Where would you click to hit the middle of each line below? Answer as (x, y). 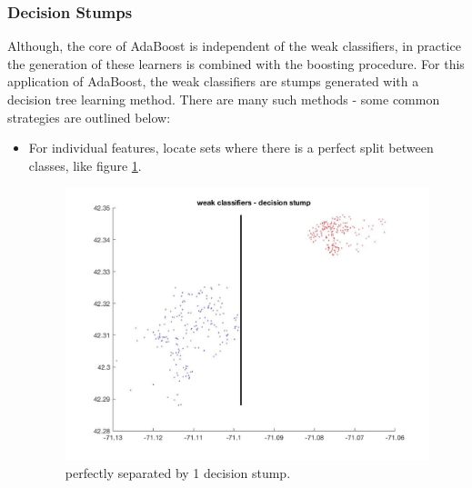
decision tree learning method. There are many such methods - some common (224, 99)
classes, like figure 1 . (85, 165)
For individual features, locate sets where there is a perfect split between (231, 148)
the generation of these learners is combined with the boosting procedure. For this (236, 63)
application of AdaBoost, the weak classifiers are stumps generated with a (213, 81)
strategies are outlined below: (89, 117)
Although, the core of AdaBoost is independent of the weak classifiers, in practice (234, 46)
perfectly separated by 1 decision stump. (178, 473)
